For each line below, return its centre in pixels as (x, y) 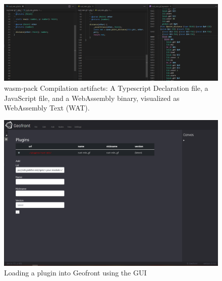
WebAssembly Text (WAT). (47, 108)
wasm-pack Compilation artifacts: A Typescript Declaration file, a (106, 88)
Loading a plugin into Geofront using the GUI (75, 273)
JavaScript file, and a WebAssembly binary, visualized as (92, 98)
